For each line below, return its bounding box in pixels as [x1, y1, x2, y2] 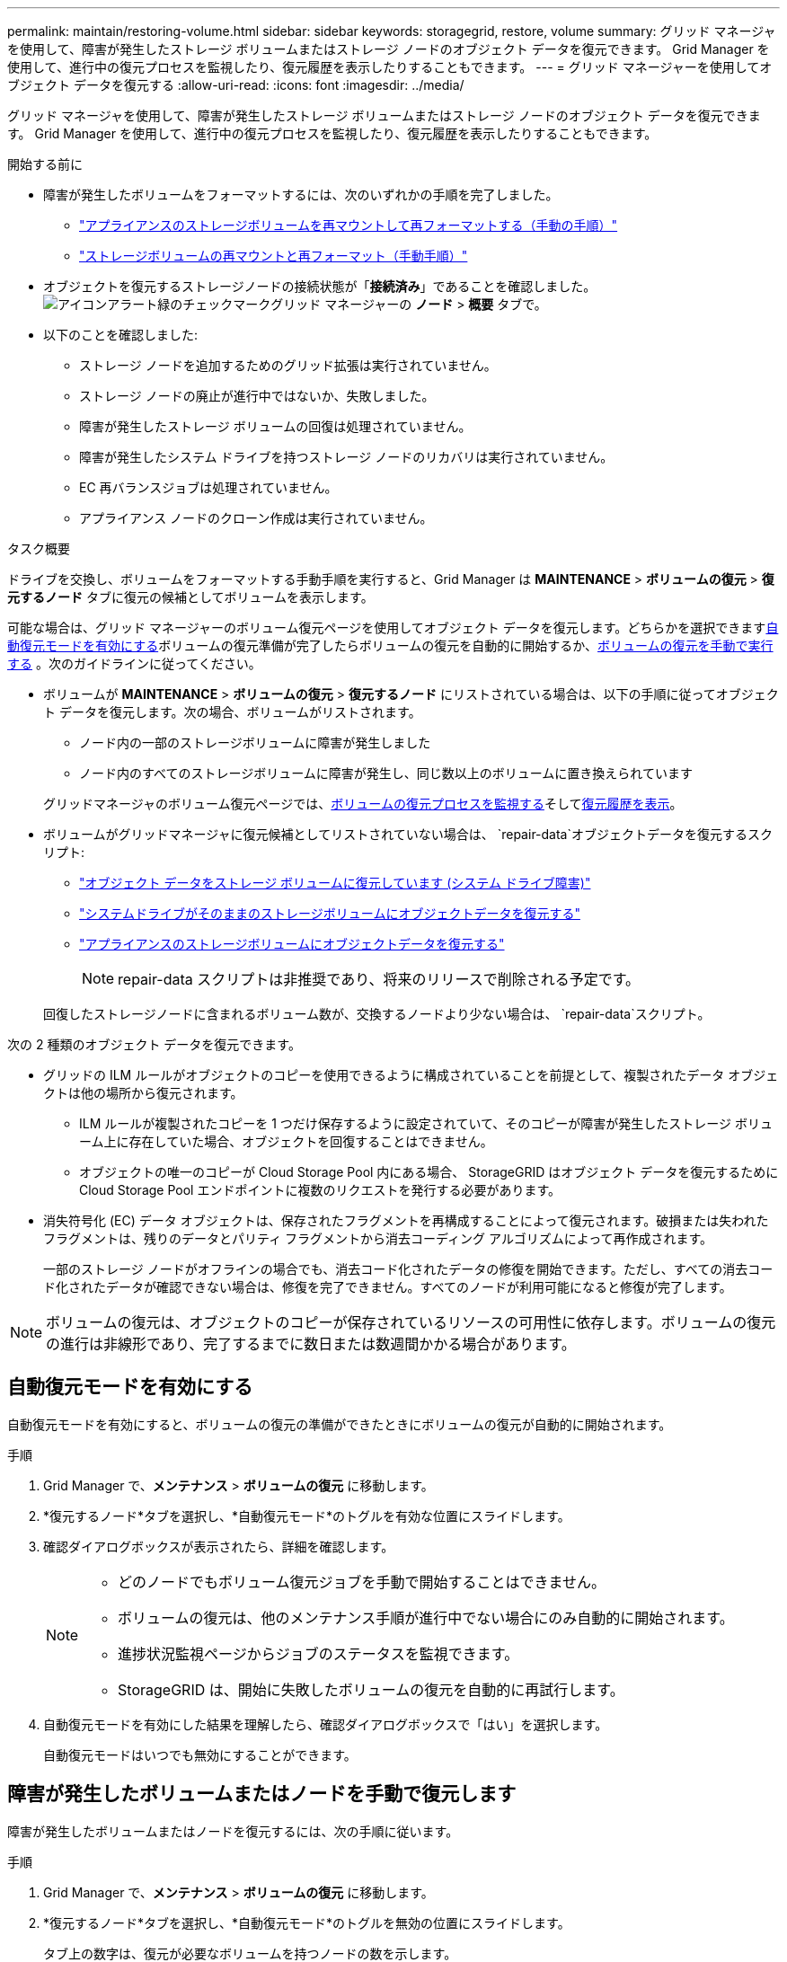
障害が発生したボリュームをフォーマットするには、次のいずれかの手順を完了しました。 [43, 187, 559, 202]
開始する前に [7, 156, 83, 172]
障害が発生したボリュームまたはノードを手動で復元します [7, 1782, 517, 1806]
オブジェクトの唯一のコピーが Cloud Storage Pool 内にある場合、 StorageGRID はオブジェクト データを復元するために [79, 1164, 779, 1180]
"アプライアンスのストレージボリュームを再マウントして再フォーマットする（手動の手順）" [79, 217, 618, 233]
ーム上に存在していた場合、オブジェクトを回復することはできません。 [79, 1134, 493, 1149]
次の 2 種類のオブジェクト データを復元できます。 [7, 1037, 301, 1052]
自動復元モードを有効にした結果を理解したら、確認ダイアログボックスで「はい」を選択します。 [43, 1716, 608, 1732]
